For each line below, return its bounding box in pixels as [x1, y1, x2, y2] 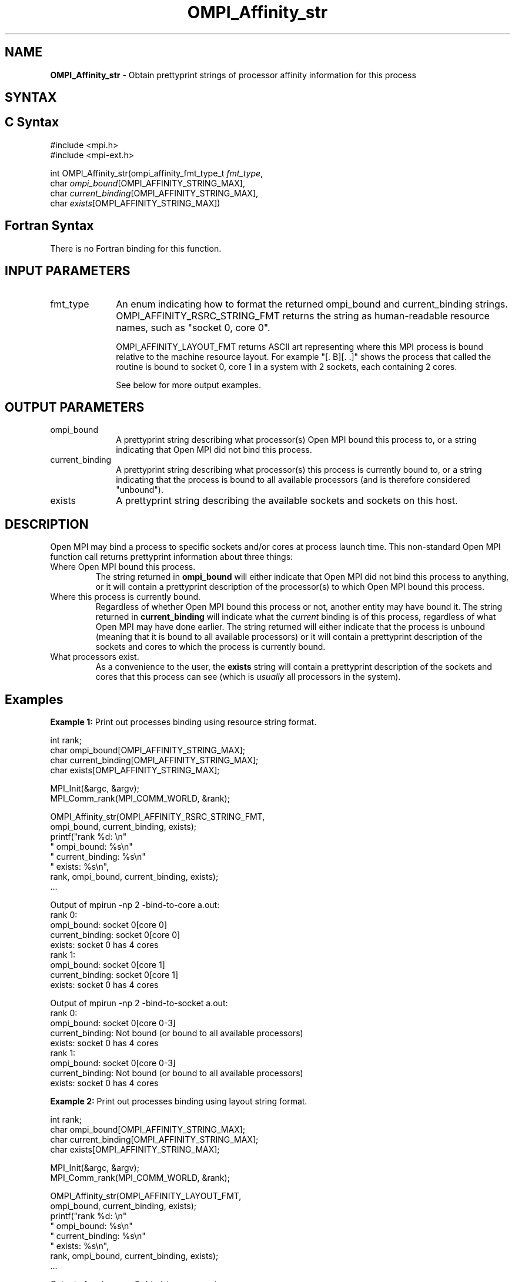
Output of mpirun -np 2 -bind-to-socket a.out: [50, 998, 228, 1009]
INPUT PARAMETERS [5, 263, 131, 279]
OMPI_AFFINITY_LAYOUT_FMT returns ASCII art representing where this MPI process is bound [116, 341, 483, 352]
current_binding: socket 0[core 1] [50, 970, 179, 980]
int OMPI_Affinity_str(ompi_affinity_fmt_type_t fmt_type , [50, 168, 263, 178]
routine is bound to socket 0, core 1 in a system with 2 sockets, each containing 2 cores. [116, 361, 457, 372]
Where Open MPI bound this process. [50, 562, 196, 572]
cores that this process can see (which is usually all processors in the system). [95, 672, 401, 682]
